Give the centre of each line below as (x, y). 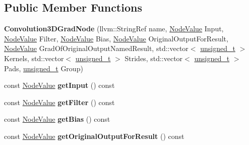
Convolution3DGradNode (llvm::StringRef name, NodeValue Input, (114, 29)
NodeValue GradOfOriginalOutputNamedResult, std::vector (96, 48)
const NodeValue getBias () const (57, 119)
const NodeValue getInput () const (59, 85)
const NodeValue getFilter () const (59, 102)
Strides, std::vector (154, 58)
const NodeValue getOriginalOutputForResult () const (94, 136)
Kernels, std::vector (34, 58)
